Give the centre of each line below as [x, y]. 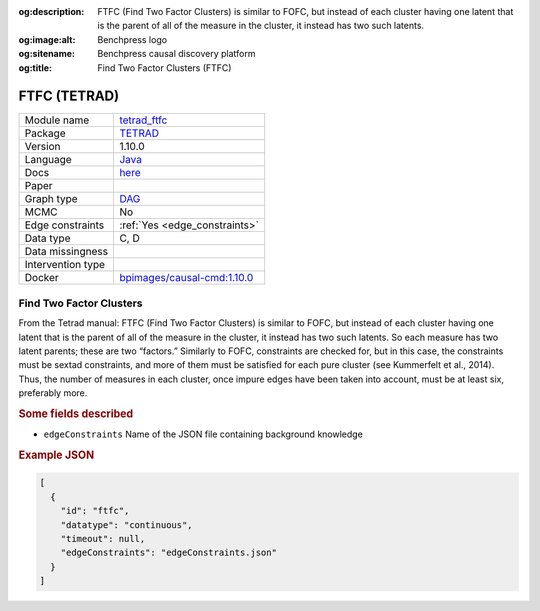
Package [45, 133]
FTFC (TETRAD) [69, 96]
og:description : [51, 11]
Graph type [51, 199]
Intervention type [64, 265]
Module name [57, 120]
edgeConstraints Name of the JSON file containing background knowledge [203, 434]
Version [42, 147]
